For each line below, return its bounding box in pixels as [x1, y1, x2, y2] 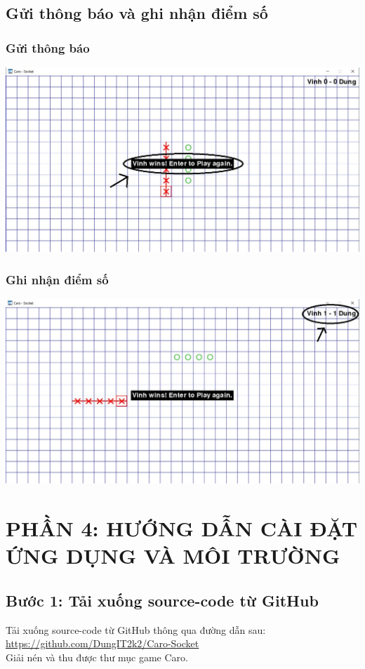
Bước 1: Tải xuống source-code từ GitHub [6, 589, 319, 611]
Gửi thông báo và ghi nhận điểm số [6, 2, 268, 24]
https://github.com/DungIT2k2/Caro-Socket [6, 636, 199, 651]
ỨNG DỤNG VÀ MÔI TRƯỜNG [6, 541, 340, 570]
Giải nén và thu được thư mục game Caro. [6, 649, 188, 664]
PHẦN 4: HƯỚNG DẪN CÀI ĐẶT [6, 514, 358, 543]
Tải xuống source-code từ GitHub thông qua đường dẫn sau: [6, 622, 266, 637]
